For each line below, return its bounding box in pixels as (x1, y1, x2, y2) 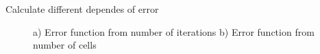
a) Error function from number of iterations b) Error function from (33, 24, 315, 38)
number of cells (33, 38, 97, 52)
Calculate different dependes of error (5, 2, 159, 16)
